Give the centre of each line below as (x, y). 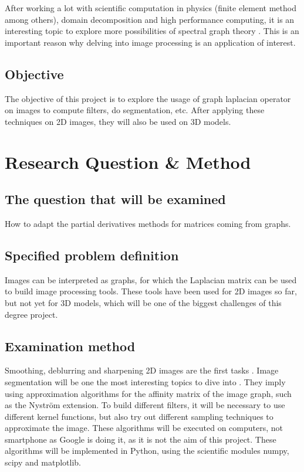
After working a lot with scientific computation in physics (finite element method (151, 8)
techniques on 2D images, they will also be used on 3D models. (118, 121)
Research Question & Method (128, 162)
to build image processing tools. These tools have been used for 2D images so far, (151, 291)
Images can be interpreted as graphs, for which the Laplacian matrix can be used (151, 279)
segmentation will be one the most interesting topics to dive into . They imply (145, 381)
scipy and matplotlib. (43, 462)
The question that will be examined (115, 199)
